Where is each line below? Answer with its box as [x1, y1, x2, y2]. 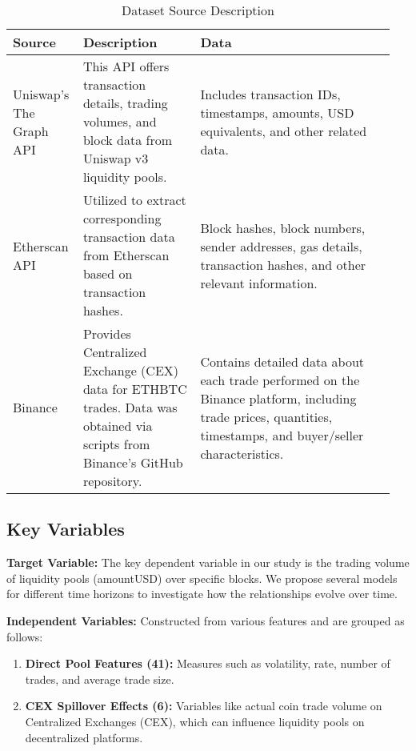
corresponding [82, 209, 162, 227]
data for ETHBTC [82, 380, 187, 398]
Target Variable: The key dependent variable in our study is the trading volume [6, 554, 410, 571]
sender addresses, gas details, [200, 236, 362, 255]
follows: [6, 628, 43, 645]
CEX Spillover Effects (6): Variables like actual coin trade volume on [25, 697, 382, 714]
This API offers [82, 57, 170, 75]
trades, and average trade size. [25, 670, 174, 687]
